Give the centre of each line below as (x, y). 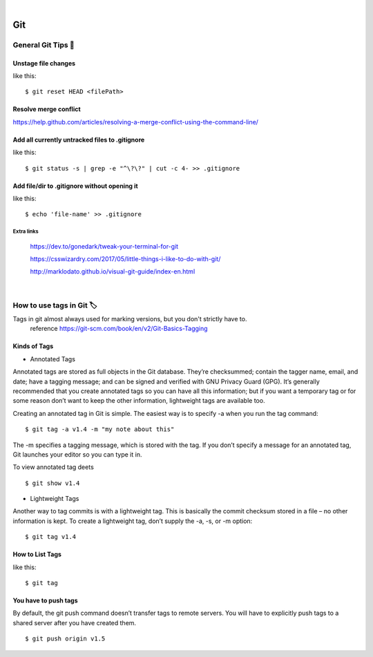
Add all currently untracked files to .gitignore (79, 140)
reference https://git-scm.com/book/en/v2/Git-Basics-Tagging (119, 329)
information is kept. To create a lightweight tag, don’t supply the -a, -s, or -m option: (133, 521)
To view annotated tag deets (54, 467)
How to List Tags (37, 554)
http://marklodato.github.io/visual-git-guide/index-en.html (113, 272)
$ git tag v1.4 (51, 537)
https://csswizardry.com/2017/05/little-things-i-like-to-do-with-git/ (125, 259)
